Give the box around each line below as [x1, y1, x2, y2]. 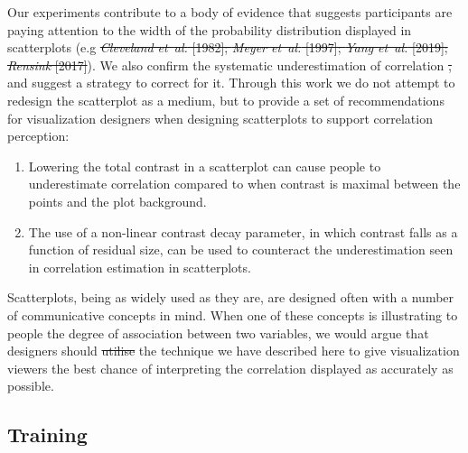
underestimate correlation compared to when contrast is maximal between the [28, 174, 461, 193]
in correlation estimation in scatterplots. [28, 257, 251, 276]
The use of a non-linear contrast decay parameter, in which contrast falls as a [28, 222, 458, 241]
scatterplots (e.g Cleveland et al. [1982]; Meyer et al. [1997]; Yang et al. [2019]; [7, 38, 448, 57]
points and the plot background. [28, 191, 207, 210]
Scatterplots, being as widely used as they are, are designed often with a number [7, 288, 454, 307]
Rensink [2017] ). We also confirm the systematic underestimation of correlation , [7, 55, 452, 74]
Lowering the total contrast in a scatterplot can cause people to [28, 156, 381, 175]
